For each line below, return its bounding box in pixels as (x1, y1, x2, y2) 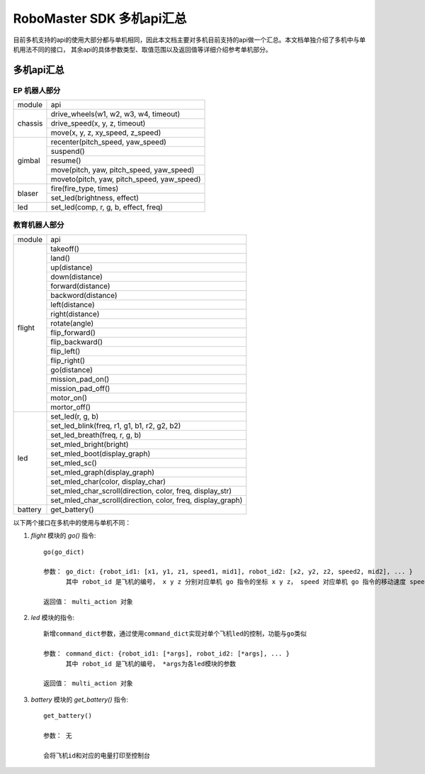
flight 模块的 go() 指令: (30, 531, 96, 540)
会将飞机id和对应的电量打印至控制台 (43, 751, 150, 759)
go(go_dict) (43, 548, 85, 556)
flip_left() (50, 346, 81, 356)
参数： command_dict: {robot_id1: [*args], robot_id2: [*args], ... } (43, 650, 290, 658)
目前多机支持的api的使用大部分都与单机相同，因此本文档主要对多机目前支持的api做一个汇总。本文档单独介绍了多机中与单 (13, 35, 366, 44)
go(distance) (50, 365, 93, 375)
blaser (17, 188, 39, 198)
